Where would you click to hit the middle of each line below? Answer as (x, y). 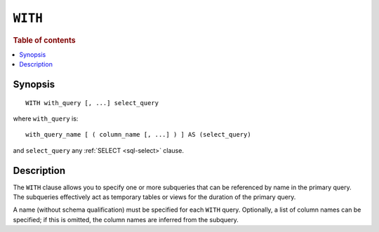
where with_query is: (46, 118)
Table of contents (45, 40)
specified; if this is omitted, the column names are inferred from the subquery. (126, 219)
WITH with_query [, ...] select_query (92, 103)
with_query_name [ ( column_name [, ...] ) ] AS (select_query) (139, 135)
